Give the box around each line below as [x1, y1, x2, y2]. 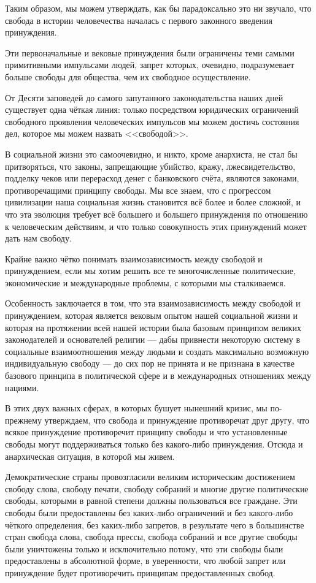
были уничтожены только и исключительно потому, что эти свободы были [5, 542, 283, 555]
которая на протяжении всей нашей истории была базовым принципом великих [5, 321, 301, 333]
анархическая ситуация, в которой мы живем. [5, 449, 175, 462]
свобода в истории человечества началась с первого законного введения [5, 13, 272, 26]
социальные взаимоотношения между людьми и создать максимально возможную [5, 345, 309, 357]
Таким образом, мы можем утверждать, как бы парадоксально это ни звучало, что [5, 2, 312, 14]
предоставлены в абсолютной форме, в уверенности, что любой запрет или [5, 554, 286, 567]
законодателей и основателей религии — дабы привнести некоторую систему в [5, 333, 301, 346]
